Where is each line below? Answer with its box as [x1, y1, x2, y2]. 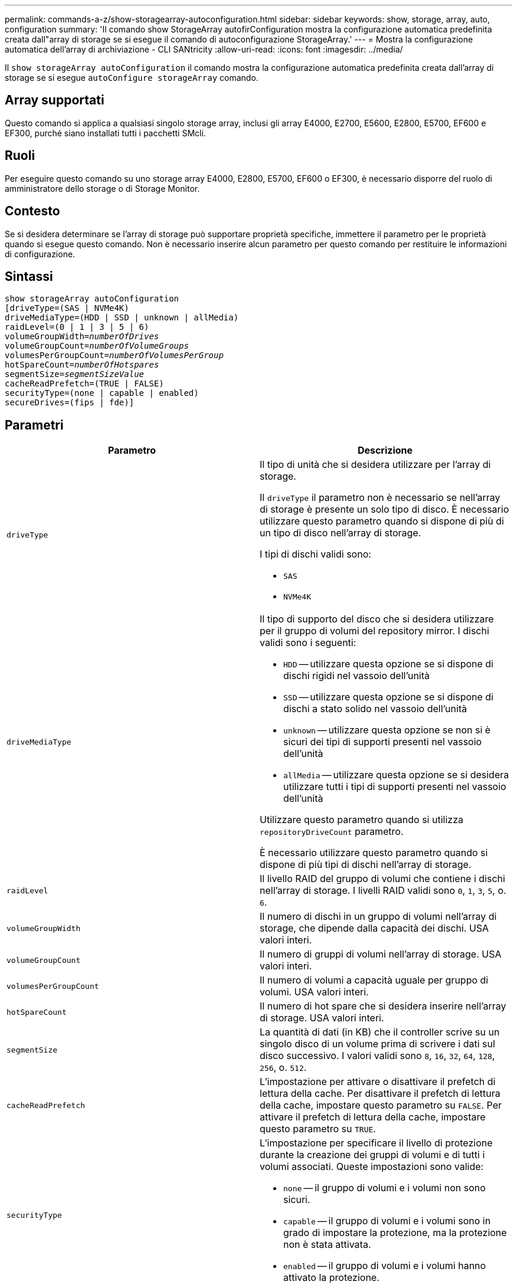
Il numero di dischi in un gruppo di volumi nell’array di [260, 910, 497, 923]
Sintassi [5, 268, 53, 284]
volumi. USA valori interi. [260, 986, 369, 998]
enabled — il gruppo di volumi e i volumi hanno [283, 1260, 486, 1272]
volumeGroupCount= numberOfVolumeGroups [5, 341, 189, 351]
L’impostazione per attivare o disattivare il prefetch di [260, 1076, 496, 1088]
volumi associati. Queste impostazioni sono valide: [260, 1161, 484, 1173]
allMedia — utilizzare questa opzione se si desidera [283, 769, 509, 781]
